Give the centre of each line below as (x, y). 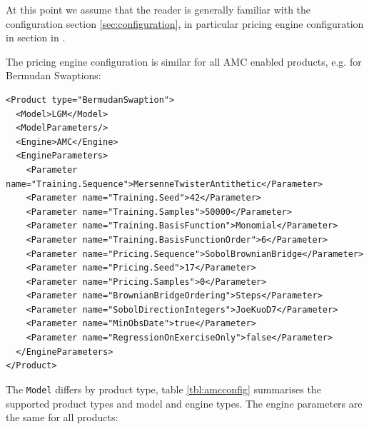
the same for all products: (62, 417)
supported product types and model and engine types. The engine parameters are (184, 403)
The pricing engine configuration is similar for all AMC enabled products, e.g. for (184, 61)
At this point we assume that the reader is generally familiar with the (158, 9)
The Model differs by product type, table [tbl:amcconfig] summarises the (163, 389)
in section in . (36, 37)
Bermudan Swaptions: (54, 75)
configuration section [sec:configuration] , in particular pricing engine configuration (185, 23)
